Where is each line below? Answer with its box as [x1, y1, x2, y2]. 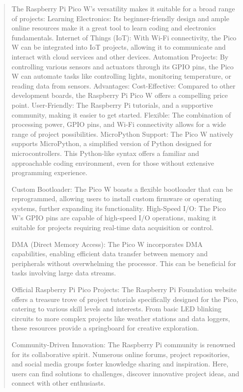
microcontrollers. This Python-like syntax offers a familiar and [11, 148, 199, 158]
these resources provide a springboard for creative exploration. [11, 323, 199, 333]
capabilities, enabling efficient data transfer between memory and [11, 248, 208, 259]
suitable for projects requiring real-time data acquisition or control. [11, 222, 214, 233]
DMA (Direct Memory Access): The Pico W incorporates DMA [11, 239, 203, 249]
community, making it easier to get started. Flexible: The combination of [11, 109, 231, 120]
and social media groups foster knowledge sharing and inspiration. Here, [11, 359, 229, 369]
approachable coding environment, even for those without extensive [11, 157, 214, 168]
